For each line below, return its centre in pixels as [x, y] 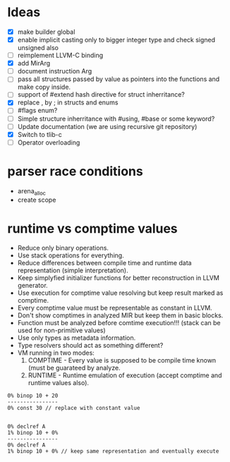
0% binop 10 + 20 [33, 396]
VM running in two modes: [56, 353]
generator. [32, 286]
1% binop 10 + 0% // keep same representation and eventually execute [113, 451]
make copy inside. [44, 87]
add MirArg [34, 63]
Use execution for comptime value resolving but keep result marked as [120, 293]
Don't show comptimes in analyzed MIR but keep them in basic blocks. [120, 315]
